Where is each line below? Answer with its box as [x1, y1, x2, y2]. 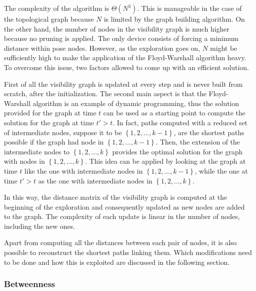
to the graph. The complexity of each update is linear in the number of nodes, [4, 211, 240, 221]
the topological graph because [4, 14, 94, 24]
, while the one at [195, 165, 248, 176]
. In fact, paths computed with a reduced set [112, 117, 248, 127]
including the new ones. [4, 220, 75, 231]
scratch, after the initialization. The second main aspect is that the [4, 88, 207, 99]
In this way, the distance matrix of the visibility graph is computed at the [4, 192, 227, 202]
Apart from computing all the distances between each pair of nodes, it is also [4, 237, 237, 248]
